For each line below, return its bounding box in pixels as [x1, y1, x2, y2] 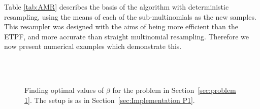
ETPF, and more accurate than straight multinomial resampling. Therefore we [4, 31, 249, 41]
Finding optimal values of [24, 85, 104, 95]
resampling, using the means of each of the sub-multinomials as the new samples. [4, 11, 256, 22]
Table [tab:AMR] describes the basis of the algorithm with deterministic [4, 2, 229, 12]
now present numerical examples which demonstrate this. [4, 41, 182, 51]
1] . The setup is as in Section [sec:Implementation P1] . [24, 94, 195, 105]
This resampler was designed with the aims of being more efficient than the [4, 21, 238, 32]
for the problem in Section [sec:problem [112, 85, 236, 95]
